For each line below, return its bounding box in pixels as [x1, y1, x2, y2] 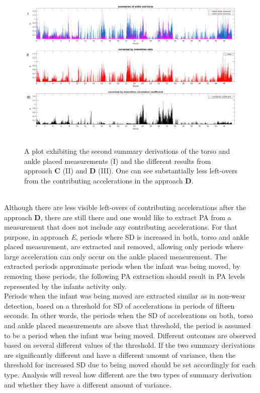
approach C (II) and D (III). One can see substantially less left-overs [24, 165, 237, 176]
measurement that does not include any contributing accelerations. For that [4, 222, 237, 232]
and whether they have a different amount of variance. [4, 379, 171, 389]
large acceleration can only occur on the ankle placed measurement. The [4, 251, 227, 261]
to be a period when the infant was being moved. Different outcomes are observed [4, 330, 256, 340]
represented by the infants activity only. [4, 280, 127, 291]
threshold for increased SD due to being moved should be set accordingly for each [4, 359, 256, 370]
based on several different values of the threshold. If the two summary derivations [4, 340, 255, 350]
